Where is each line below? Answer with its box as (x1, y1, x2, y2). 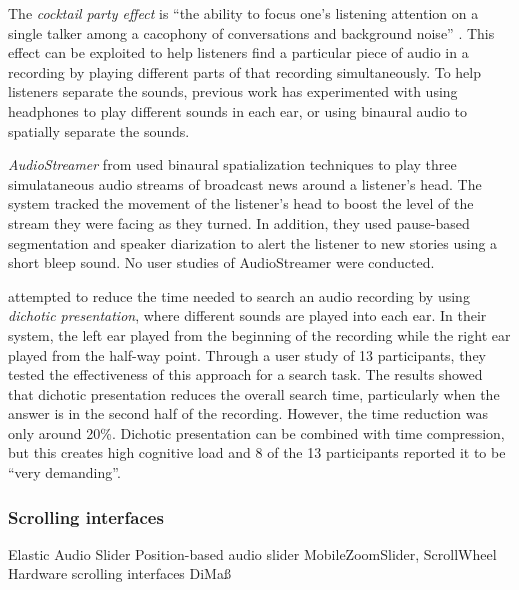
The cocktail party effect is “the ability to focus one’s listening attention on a (8, 3, 479, 23)
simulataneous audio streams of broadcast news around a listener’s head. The (8, 173, 482, 194)
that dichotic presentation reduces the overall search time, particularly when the (8, 383, 500, 404)
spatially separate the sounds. (8, 120, 190, 141)
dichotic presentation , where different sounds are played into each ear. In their (8, 305, 487, 326)
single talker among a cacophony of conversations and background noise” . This (8, 22, 495, 43)
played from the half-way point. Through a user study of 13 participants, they (8, 344, 486, 365)
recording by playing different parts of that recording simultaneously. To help (8, 61, 482, 82)
